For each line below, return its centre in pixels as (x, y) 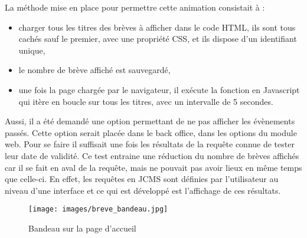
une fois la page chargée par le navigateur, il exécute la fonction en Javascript (159, 89)
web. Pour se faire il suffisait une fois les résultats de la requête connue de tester (150, 144)
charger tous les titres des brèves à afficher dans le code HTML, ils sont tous (157, 27)
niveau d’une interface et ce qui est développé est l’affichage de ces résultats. (143, 190)
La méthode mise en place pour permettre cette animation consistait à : (135, 7)
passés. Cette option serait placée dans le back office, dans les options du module (151, 132)
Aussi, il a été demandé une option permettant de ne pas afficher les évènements (150, 121)
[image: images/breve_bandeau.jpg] (98, 209)
